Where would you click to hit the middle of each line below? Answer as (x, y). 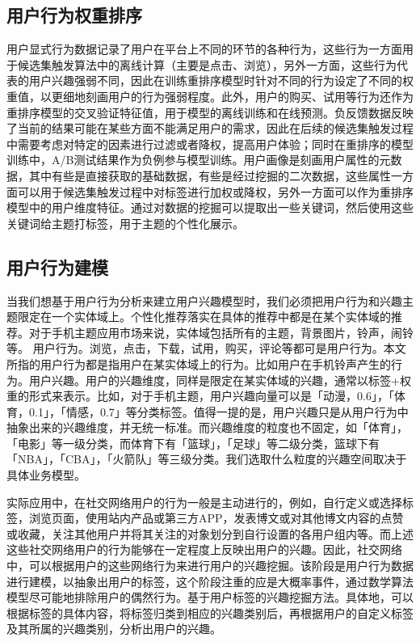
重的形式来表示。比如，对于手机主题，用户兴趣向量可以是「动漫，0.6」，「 (200, 396)
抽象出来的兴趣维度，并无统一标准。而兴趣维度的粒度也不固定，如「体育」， (207, 427)
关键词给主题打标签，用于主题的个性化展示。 (125, 223)
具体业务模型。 (46, 475)
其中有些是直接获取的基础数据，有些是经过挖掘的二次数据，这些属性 (210, 175)
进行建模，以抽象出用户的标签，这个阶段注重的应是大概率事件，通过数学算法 (210, 581)
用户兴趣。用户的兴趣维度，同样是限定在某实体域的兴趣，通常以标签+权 (220, 380)
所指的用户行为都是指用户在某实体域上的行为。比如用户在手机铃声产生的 (199, 363)
